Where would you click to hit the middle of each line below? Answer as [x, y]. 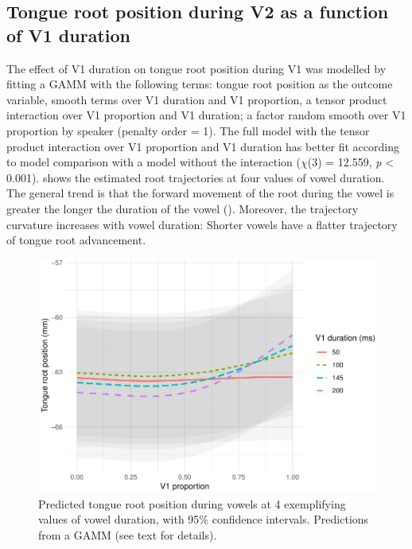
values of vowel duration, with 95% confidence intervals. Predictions [204, 519]
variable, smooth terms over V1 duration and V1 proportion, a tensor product [197, 99]
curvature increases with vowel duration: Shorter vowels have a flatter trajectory [202, 224]
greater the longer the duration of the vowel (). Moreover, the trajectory [183, 208]
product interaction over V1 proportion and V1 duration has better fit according [203, 146]
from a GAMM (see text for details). [128, 534]
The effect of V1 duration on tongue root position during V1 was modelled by [196, 68]
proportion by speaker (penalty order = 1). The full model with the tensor [188, 130]
